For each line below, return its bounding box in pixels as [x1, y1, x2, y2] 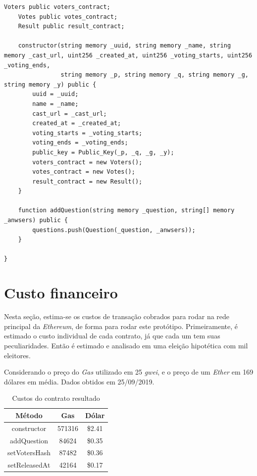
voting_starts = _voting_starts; [32, 129, 143, 137]
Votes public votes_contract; [18, 13, 118, 20]
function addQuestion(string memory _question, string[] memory [18, 207, 235, 214]
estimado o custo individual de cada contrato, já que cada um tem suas [4, 331, 220, 341]
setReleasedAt [7, 460, 51, 470]
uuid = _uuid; [32, 91, 79, 98]
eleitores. [4, 350, 31, 360]
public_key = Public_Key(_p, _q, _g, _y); [32, 148, 174, 156]
